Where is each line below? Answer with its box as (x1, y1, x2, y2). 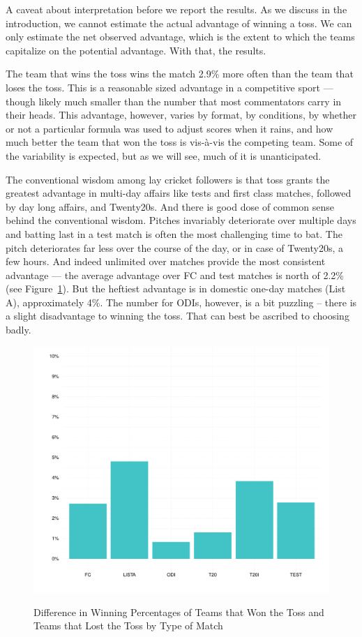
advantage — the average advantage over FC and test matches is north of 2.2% (6, 267, 345, 282)
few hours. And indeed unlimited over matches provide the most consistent (6, 254, 326, 269)
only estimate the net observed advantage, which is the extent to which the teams (6, 29, 355, 44)
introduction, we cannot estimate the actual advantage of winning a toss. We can (6, 15, 352, 30)
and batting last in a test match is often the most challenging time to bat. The (6, 226, 342, 241)
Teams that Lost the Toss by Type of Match (33, 618, 223, 633)
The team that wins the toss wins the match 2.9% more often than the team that (6, 66, 354, 81)
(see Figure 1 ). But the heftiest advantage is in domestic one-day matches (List (6, 281, 346, 296)
